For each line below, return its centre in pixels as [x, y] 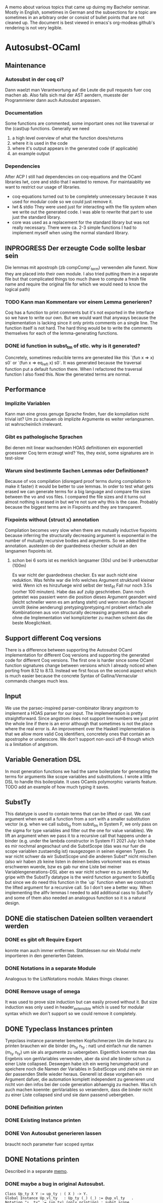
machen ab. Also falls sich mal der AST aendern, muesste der [67, 95]
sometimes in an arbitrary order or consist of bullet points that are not [75, 17]
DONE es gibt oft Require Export [44, 940]
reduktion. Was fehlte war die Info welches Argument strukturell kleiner [83, 580]
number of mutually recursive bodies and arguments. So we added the [76, 541]
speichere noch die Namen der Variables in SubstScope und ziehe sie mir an [82, 1069]
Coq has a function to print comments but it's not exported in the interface [80, 313]
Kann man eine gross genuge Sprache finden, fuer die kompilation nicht [77, 414]
